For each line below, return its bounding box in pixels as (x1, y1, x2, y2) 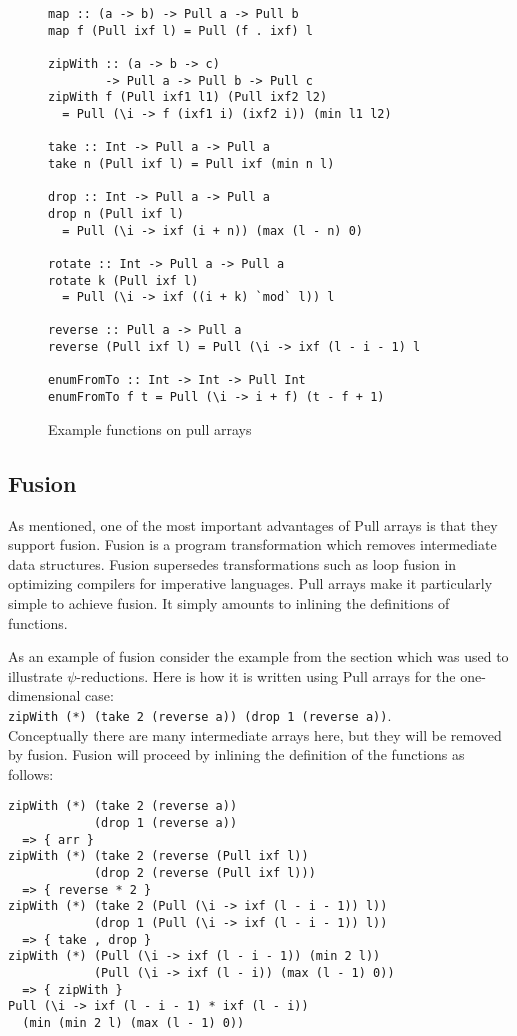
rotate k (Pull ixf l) (48, 273, 199, 288)
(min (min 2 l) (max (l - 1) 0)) (22, 1015, 245, 1030)
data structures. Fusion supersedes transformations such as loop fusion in (8, 553, 457, 574)
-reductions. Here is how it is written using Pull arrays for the (76, 665, 456, 686)
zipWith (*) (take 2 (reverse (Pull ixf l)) (8, 849, 309, 864)
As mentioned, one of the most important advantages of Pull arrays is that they (8, 514, 498, 535)
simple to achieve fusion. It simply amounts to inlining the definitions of (8, 592, 450, 613)
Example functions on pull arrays (48, 418, 252, 439)
